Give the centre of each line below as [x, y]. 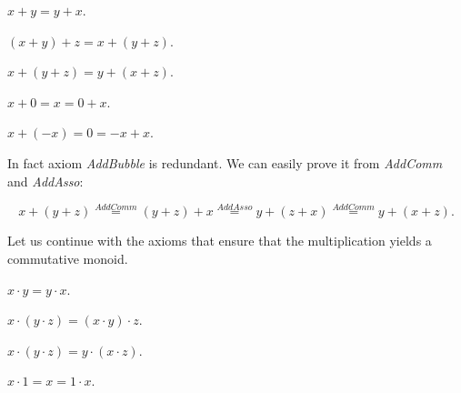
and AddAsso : [45, 181]
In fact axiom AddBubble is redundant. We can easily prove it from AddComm [225, 162]
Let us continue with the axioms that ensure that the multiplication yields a [220, 241]
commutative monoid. [68, 258]
